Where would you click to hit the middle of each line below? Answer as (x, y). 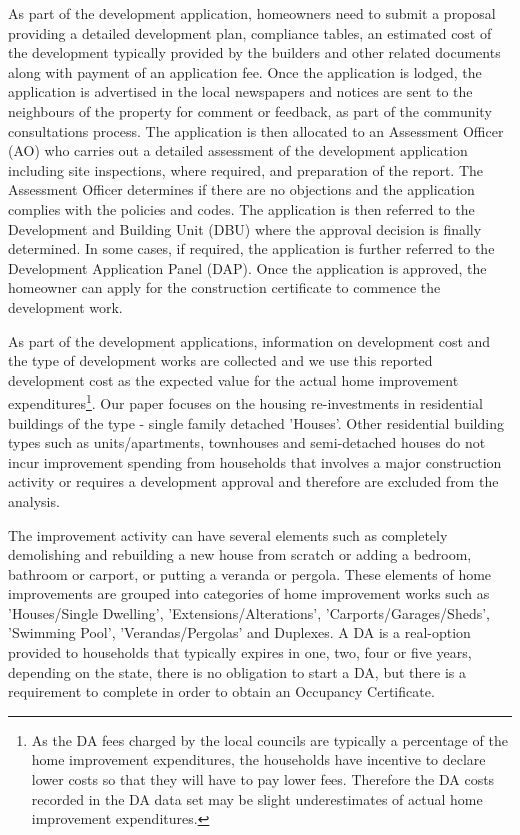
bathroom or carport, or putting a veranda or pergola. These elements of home (250, 573)
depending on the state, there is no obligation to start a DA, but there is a (237, 671)
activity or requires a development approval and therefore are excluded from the (253, 481)
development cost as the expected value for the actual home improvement (233, 379)
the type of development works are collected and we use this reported (220, 360)
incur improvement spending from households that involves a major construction (255, 461)
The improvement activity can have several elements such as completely (228, 534)
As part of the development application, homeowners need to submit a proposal (252, 13)
